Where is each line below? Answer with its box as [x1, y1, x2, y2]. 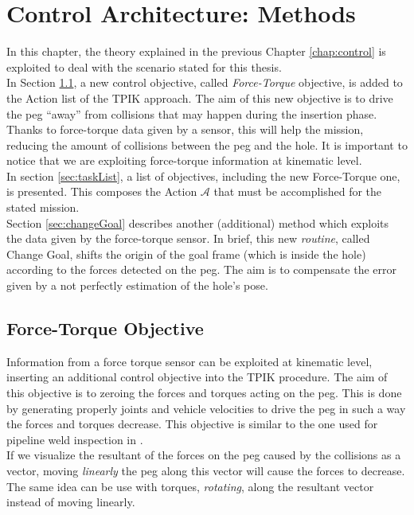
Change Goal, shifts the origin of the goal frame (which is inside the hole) [6, 245, 366, 262]
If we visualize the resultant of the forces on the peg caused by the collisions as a [6, 447, 401, 463]
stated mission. [6, 199, 80, 216]
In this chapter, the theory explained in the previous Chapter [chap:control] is [6, 43, 386, 60]
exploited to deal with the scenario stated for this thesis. [6, 58, 282, 75]
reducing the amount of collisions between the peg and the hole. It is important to [6, 136, 408, 153]
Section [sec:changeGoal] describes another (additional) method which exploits [6, 214, 389, 231]
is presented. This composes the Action [6, 183, 197, 200]
